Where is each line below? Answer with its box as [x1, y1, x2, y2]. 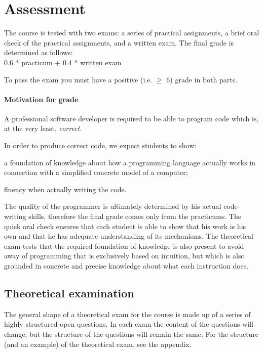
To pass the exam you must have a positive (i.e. [4, 74, 153, 84]
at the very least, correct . [4, 123, 82, 134]
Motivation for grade [4, 94, 79, 104]
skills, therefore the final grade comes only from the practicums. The [28, 211, 241, 222]
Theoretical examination [4, 285, 134, 300]
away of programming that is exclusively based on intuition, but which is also [4, 250, 245, 261]
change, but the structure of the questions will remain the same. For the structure [4, 329, 259, 339]
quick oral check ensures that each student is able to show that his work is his [4, 220, 246, 231]
